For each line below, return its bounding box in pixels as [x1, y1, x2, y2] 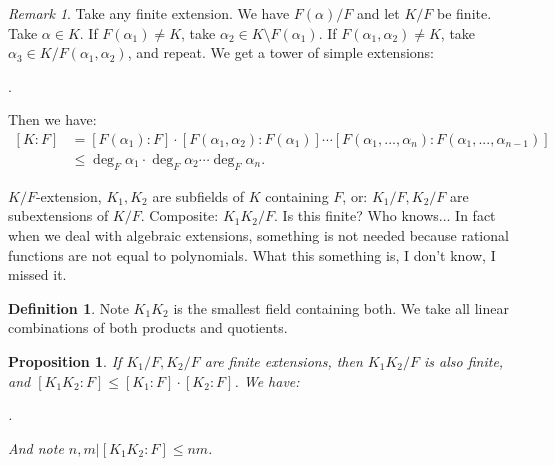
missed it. [8, 264, 67, 285]
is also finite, [424, 350, 504, 371]
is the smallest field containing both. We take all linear [173, 297, 509, 318]
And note [8, 437, 64, 458]
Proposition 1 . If [8, 350, 122, 371]
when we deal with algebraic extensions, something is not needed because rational [8, 225, 509, 246]
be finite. [437, 3, 492, 23]
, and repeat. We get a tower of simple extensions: [127, 42, 435, 63]
